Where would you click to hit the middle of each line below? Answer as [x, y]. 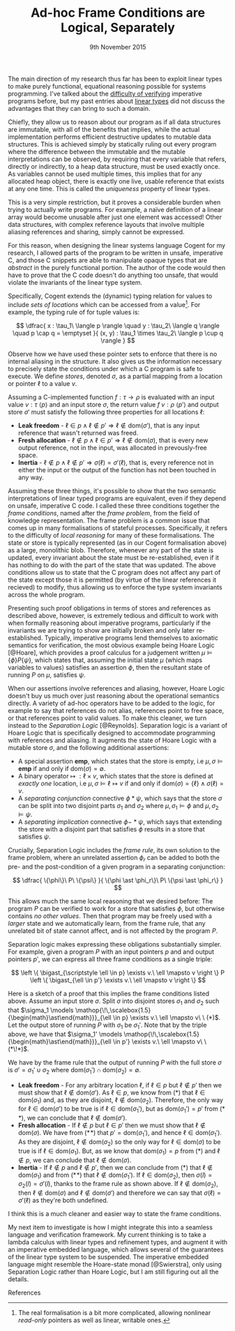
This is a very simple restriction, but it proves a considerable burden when [114, 202]
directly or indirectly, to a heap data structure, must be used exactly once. [114, 166]
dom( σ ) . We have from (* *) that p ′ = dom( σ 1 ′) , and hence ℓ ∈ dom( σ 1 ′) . [120, 1134]
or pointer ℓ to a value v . [43, 383]
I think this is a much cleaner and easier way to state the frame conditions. [115, 1214]
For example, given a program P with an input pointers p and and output [111, 952]
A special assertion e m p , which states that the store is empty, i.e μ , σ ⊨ [121, 761]
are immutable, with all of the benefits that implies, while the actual [104, 129]
